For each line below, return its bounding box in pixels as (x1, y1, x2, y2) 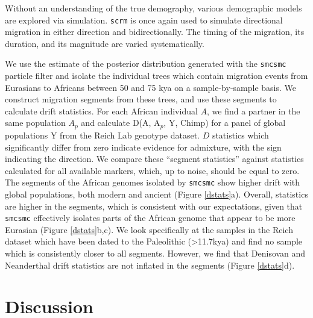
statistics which (212, 128, 269, 141)
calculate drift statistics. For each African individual (5, 104, 198, 117)
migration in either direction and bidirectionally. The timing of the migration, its (5, 25, 305, 38)
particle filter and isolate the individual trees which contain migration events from (5, 69, 308, 82)
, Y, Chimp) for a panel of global (163, 116, 286, 129)
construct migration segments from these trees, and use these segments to (5, 93, 277, 105)
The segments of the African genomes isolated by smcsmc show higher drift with (5, 176, 300, 189)
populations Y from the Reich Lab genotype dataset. (5, 128, 200, 141)
